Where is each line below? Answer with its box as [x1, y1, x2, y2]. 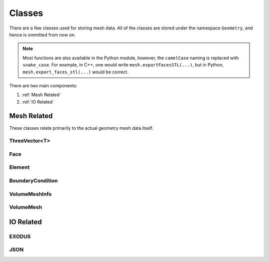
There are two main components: [9, 82, 77, 88]
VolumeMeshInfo [9, 190, 52, 197]
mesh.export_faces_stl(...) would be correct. [22, 69, 129, 75]
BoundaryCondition [9, 177, 58, 184]
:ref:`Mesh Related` [21, 92, 61, 98]
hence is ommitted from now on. [9, 31, 76, 37]
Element [9, 164, 30, 171]
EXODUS [9, 233, 31, 240]
